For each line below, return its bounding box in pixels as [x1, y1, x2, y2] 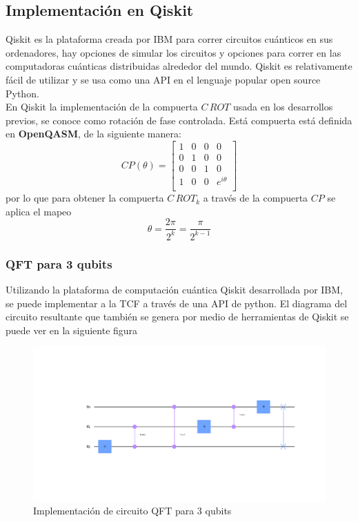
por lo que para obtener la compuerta [6, 191, 164, 205]
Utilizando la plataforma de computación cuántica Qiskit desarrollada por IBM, [6, 282, 343, 297]
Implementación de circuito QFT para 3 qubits [33, 503, 232, 518]
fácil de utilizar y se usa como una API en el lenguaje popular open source [6, 72, 321, 86]
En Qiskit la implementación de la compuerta [6, 99, 198, 114]
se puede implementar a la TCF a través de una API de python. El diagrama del [6, 296, 348, 310]
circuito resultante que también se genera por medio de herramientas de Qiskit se [6, 309, 349, 324]
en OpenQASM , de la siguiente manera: [6, 126, 181, 141]
